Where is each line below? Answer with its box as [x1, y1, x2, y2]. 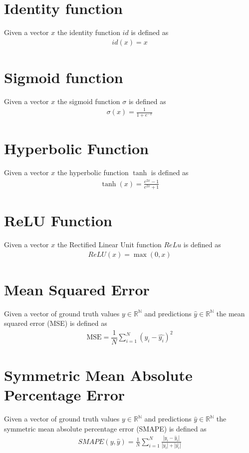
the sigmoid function [57, 96, 120, 106]
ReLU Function [4, 210, 112, 230]
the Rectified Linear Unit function [57, 239, 162, 249]
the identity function [57, 27, 120, 38]
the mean [216, 308, 245, 318]
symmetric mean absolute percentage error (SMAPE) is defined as [4, 423, 207, 433]
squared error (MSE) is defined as [4, 318, 107, 328]
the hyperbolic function [57, 167, 129, 177]
